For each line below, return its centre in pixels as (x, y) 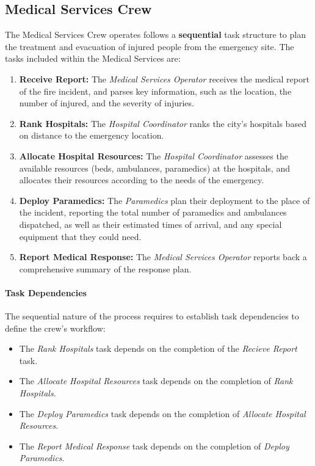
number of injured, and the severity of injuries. (107, 103)
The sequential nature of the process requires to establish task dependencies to (152, 316)
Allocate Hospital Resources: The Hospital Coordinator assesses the (154, 155)
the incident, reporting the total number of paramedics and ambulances (153, 212)
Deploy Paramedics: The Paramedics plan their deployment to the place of (165, 200)
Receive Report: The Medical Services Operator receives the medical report (164, 78)
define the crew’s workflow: (55, 328)
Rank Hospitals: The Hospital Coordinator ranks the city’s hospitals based (163, 123)
